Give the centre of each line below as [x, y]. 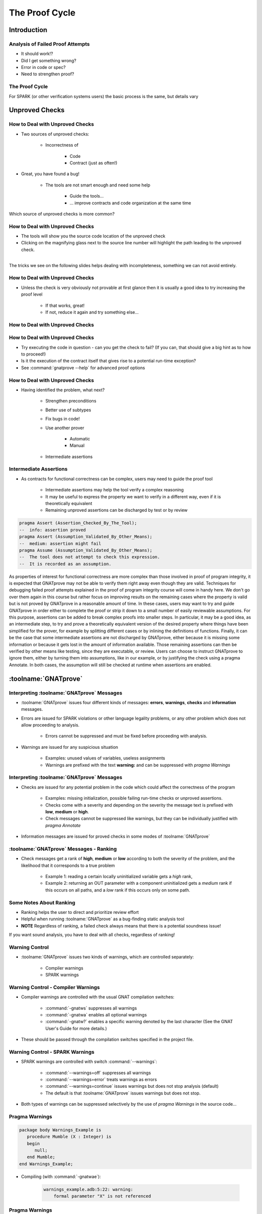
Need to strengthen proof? [48, 74]
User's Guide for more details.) [76, 1028]
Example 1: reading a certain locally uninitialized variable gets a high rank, [119, 877]
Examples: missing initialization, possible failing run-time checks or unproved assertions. [134, 798]
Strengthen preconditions [71, 401]
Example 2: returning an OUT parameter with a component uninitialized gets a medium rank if [139, 883]
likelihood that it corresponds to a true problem [68, 865]
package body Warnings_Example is [60, 1130]
